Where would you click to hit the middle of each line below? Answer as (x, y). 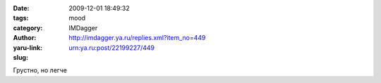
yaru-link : (28, 47)
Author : (25, 38)
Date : (21, 8)
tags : (21, 18)
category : (28, 27)
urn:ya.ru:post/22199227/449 (112, 47)
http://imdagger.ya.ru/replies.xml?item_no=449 (137, 38)
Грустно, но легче (40, 70)
